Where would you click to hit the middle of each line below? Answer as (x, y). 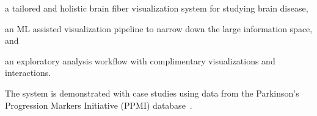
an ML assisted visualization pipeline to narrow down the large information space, (159, 28)
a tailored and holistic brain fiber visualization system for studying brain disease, (157, 8)
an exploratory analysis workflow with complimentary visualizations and (140, 60)
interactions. (28, 73)
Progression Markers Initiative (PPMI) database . (99, 105)
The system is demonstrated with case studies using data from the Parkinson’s (152, 93)
